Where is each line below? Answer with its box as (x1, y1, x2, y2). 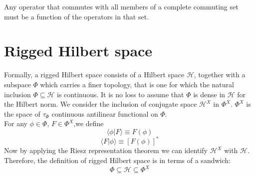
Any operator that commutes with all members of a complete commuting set (4, 1, 239, 11)
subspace (4, 79, 31, 89)
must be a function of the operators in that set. (4, 11, 149, 21)
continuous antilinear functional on (51, 108, 158, 119)
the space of (4, 108, 40, 119)
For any (4, 118, 27, 129)
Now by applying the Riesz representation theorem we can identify (4, 145, 208, 156)
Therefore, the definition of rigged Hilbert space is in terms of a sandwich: (4, 155, 231, 165)
